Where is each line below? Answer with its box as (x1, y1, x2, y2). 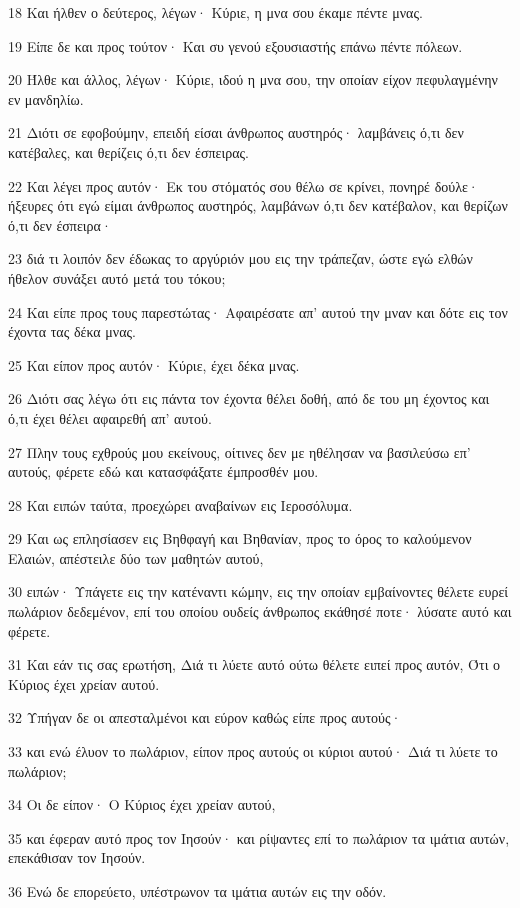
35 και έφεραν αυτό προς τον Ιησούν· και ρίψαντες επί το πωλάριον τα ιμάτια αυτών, (8, 827, 510, 848)
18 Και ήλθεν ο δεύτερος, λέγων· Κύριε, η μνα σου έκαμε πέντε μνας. (8, 2, 423, 22)
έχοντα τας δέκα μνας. (8, 321, 136, 342)
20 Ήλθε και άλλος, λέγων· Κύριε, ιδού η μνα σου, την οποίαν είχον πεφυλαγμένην (8, 69, 498, 90)
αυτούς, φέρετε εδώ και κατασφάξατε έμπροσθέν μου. (8, 461, 319, 482)
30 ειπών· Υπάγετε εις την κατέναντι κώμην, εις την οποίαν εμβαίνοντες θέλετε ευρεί (8, 581, 509, 602)
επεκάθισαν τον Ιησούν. (8, 847, 146, 868)
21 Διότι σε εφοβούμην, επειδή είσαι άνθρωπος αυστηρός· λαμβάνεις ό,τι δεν (8, 122, 464, 143)
